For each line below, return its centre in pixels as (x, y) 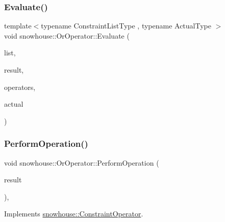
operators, (20, 87)
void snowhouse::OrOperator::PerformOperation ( (82, 162)
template (18, 26)
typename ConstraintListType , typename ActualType (126, 26)
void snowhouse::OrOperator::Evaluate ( (67, 35)
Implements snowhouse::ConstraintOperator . (74, 214)
